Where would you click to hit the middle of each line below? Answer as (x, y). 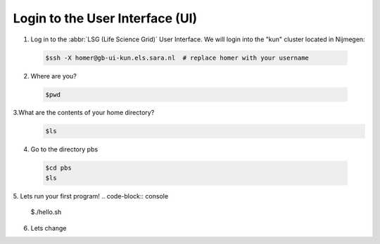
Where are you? (53, 76)
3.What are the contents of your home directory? (84, 113)
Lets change (49, 228)
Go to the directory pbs (64, 149)
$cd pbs (58, 168)
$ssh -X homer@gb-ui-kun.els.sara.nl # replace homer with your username (177, 57)
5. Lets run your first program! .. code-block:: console (91, 196)
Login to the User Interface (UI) (105, 18)
